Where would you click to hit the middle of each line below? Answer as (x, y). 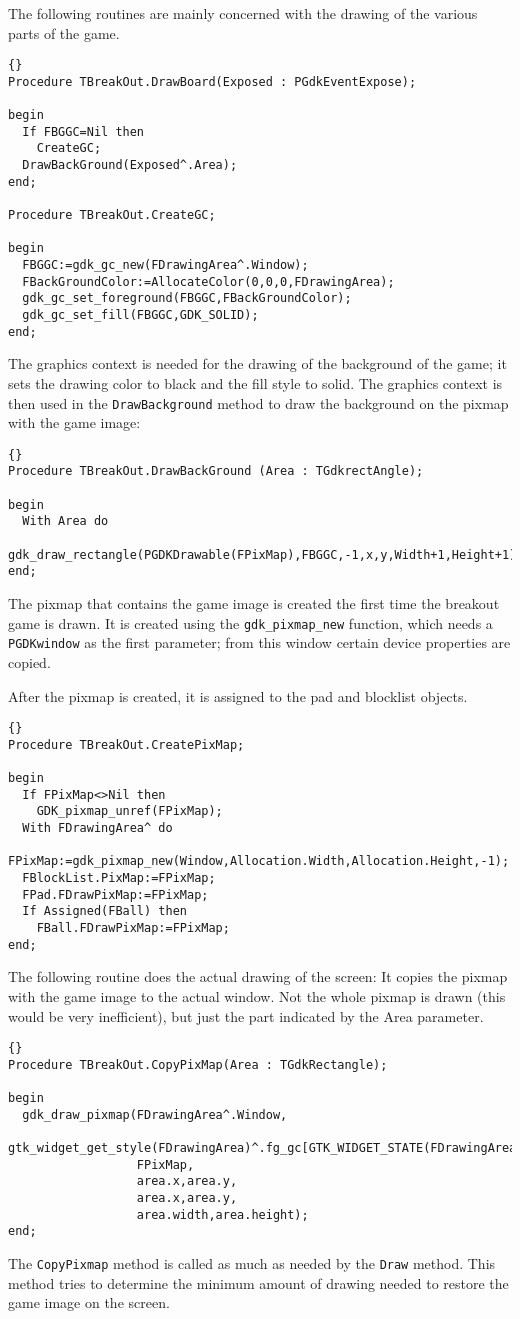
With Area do (65, 521)
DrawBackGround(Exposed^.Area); (130, 165)
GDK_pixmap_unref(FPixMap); (129, 811)
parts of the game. (64, 32)
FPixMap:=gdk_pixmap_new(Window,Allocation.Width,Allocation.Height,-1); (259, 861)
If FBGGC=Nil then (83, 131)
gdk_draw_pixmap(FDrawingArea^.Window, (155, 1114)
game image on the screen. (89, 1302)
